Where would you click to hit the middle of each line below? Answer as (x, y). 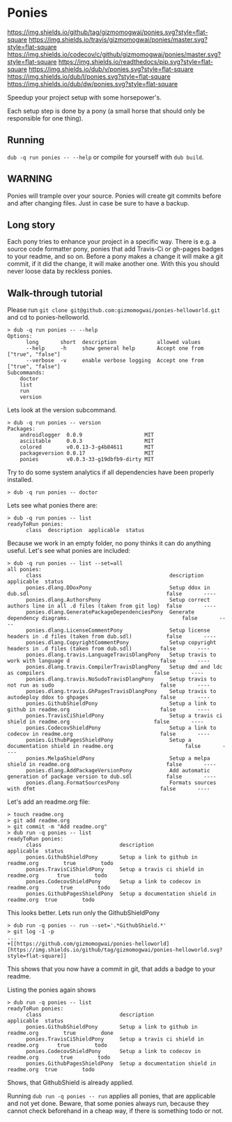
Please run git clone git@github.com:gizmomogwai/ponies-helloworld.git (114, 310)
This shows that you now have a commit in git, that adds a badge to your (111, 969)
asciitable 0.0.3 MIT (87, 441)
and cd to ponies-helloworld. (48, 318)
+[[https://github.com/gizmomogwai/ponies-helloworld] (88, 944)
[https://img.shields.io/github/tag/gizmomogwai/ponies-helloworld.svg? (115, 950)
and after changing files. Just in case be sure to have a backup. (98, 203)
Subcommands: (26, 373)
